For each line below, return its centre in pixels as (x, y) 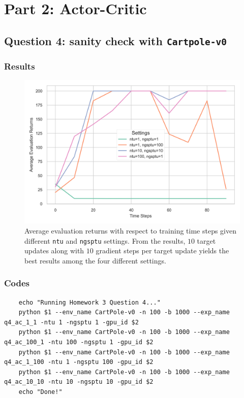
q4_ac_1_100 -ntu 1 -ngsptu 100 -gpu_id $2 (79, 362)
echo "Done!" (40, 392)
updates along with (54, 251)
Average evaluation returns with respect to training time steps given (130, 230)
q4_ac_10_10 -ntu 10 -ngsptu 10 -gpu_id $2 (79, 382)
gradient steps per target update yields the (162, 251)
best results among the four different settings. (95, 260)
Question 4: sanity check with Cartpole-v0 (116, 40)
